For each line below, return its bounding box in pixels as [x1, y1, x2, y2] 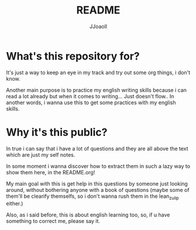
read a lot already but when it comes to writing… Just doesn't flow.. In [6, 92, 174, 99]
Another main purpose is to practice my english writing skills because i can [6, 86, 187, 94]
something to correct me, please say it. [6, 218, 101, 225]
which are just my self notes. [6, 151, 75, 158]
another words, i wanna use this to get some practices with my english [6, 99, 176, 106]
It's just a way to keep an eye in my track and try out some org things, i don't [6, 68, 191, 76]
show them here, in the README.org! [6, 169, 95, 176]
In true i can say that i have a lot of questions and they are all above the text [6, 145, 188, 152]
